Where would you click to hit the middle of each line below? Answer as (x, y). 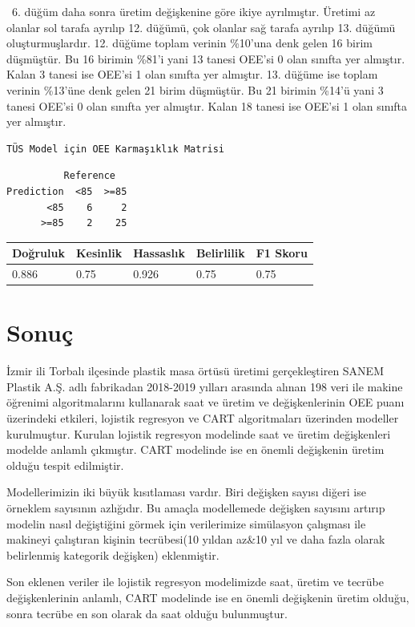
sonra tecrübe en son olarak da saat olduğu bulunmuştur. (147, 613)
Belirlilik (220, 253)
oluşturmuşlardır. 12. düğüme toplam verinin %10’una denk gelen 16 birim (189, 43)
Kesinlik (99, 253)
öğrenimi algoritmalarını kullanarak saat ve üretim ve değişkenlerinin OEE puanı (205, 402)
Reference (90, 176)
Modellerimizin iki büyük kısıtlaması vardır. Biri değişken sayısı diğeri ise (186, 492)
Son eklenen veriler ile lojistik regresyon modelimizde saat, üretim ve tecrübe (195, 582)
